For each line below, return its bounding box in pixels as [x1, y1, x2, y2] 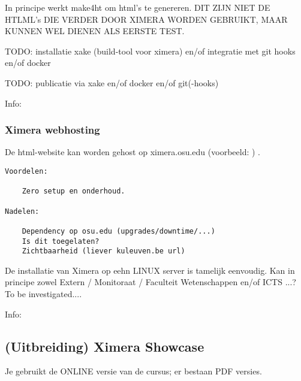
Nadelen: [5, 207, 40, 216]
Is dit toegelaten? [22, 237, 100, 246]
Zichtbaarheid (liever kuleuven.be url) [22, 247, 185, 256]
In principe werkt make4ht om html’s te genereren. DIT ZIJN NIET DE [5, 1, 270, 13]
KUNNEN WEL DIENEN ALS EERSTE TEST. [5, 25, 185, 37]
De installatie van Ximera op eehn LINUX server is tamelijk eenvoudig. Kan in [5, 264, 295, 276]
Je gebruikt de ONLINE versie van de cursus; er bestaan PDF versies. [5, 365, 262, 377]
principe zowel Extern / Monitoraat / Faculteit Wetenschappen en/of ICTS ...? [5, 276, 296, 288]
